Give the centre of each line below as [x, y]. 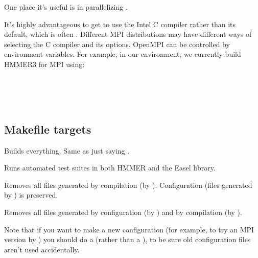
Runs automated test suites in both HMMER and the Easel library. [110, 168]
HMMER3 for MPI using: [44, 64]
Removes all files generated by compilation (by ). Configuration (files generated [128, 185]
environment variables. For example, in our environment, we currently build [123, 54]
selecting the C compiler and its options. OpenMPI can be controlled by [117, 44]
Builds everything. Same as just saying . [67, 150]
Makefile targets [48, 129]
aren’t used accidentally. [42, 249]
